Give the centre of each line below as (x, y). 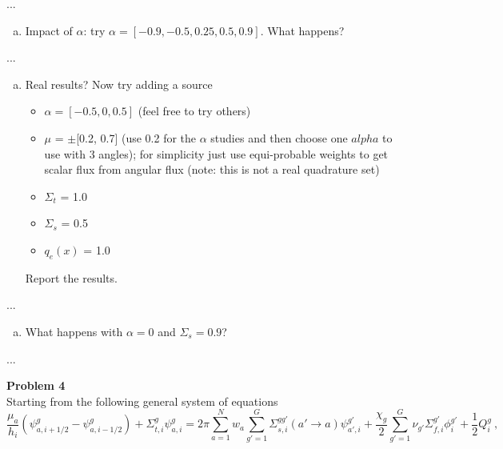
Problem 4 (36, 385)
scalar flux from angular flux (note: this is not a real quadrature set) (212, 169)
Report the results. (71, 277)
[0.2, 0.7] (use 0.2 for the (136, 137)
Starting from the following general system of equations (142, 401)
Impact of (49, 30)
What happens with (74, 331)
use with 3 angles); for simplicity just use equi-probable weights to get (216, 153)
